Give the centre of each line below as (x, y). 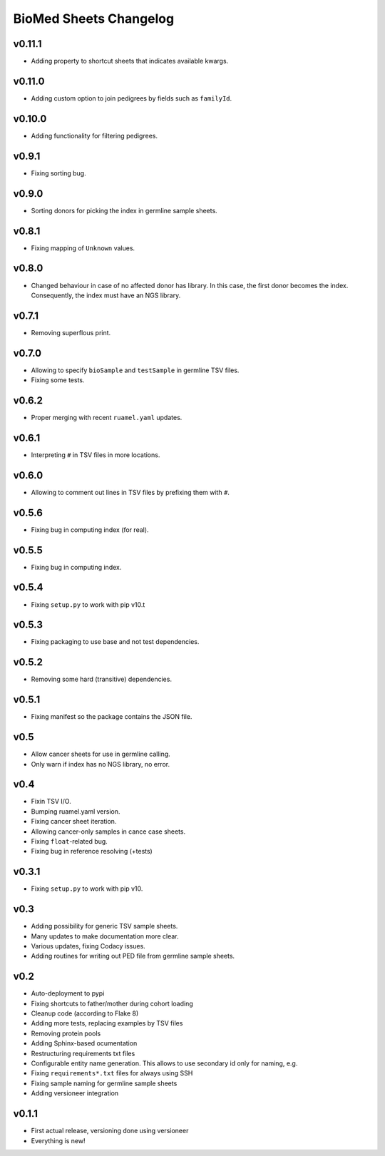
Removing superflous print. (71, 332)
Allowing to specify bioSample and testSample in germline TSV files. (135, 370)
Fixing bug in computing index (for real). (90, 530)
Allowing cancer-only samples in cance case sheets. (108, 832)
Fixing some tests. (58, 380)
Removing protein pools (66, 1033)
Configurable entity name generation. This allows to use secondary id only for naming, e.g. (164, 1063)
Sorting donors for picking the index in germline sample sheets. (124, 210)
